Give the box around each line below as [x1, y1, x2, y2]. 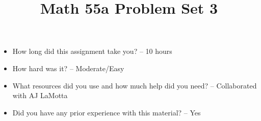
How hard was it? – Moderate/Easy [12, 63, 124, 73]
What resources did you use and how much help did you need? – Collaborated [12, 80, 257, 90]
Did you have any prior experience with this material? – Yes [12, 107, 201, 117]
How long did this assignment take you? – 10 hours [12, 46, 172, 56]
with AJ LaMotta [12, 90, 68, 101]
